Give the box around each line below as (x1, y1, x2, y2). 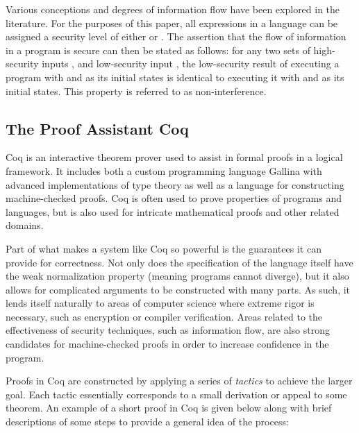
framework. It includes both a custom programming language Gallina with (6, 163, 322, 178)
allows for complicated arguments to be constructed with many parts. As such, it (6, 282, 351, 296)
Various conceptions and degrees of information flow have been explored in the (6, 2, 340, 16)
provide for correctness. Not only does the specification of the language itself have (6, 255, 353, 269)
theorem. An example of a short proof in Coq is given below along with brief (6, 400, 332, 415)
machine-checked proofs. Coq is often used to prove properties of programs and (6, 191, 342, 205)
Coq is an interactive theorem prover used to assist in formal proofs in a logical (6, 150, 343, 164)
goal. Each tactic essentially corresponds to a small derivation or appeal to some (6, 387, 347, 401)
